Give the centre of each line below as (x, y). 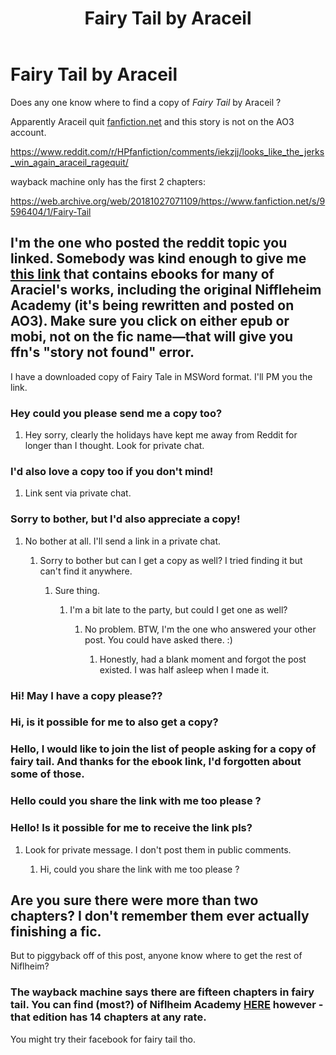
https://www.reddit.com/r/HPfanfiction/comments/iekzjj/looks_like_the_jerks (167, 151)
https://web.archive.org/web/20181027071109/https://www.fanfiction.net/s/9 (168, 201)
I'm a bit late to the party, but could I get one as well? (178, 609)
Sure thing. (77, 590)
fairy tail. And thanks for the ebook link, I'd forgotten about (156, 762)
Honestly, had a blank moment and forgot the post (203, 659)
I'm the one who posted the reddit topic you (149, 243)
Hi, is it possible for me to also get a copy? (114, 722)
